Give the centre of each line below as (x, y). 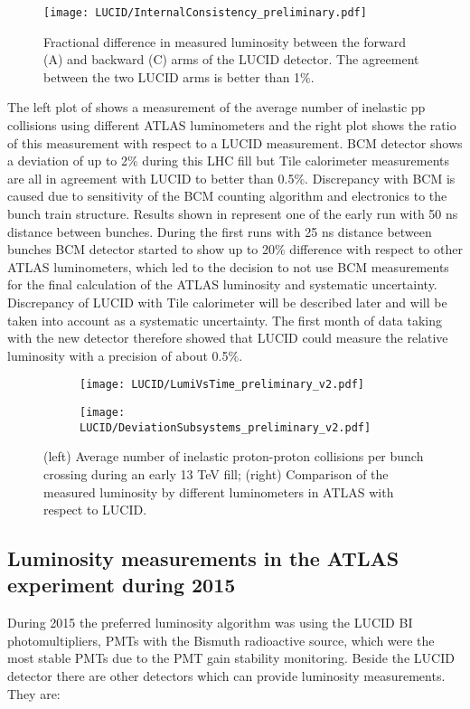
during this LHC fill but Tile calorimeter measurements (296, 161)
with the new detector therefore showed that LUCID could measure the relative (228, 338)
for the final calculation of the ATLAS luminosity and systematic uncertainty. (222, 284)
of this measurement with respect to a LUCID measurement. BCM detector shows (235, 142)
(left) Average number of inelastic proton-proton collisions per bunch (234, 456)
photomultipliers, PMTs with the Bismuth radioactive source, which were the (221, 640)
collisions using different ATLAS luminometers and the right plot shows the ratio (232, 125)
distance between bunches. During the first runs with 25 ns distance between (220, 231)
